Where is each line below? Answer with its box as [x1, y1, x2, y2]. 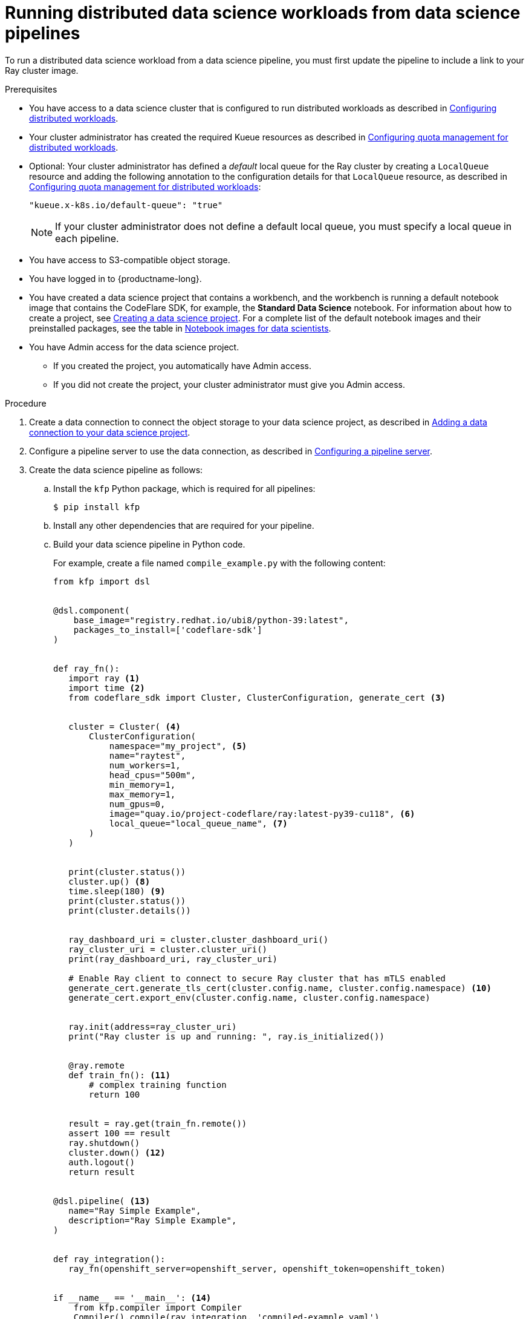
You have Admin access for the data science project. [29, 341, 239, 352]
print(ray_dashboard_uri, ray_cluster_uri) [68, 954, 277, 964]
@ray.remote [68, 1060, 125, 1070]
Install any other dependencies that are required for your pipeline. [53, 520, 314, 531]
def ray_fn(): [53, 663, 120, 673]
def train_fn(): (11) [68, 1070, 170, 1080]
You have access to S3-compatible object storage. [29, 254, 230, 265]
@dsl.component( [53, 605, 130, 615]
